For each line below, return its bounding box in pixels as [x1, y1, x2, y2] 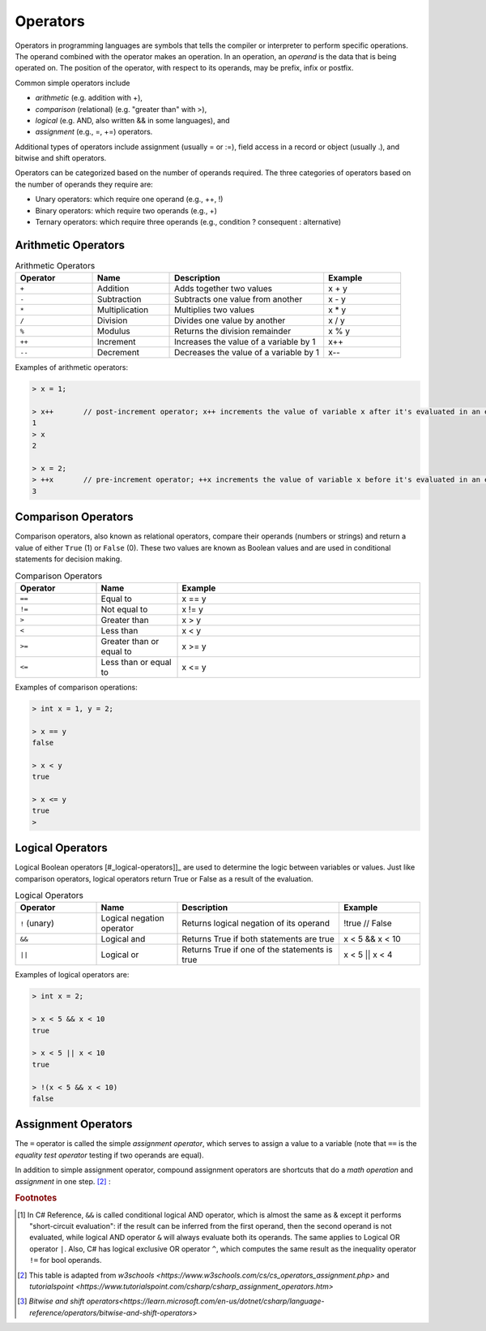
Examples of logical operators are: [15, 970, 130, 980]
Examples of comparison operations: [15, 682, 138, 692]
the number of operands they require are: [15, 179, 153, 189]
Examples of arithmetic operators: [15, 363, 129, 372]
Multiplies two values [174, 304, 255, 316]
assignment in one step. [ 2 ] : [15, 1176, 111, 1186]
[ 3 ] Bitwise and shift [17, 1296, 85, 1306]
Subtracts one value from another [174, 294, 303, 305]
